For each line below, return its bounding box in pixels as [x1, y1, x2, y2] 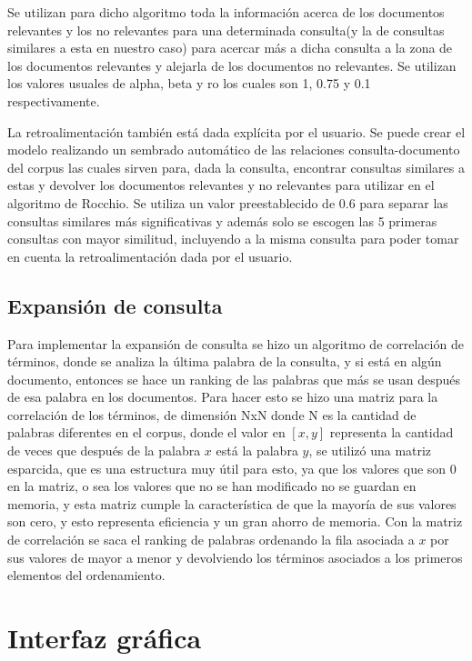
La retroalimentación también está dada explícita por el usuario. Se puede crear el [7, 122, 466, 141]
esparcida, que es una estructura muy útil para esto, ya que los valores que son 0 [7, 458, 457, 477]
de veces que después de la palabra [7, 441, 201, 460]
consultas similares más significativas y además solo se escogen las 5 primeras [7, 211, 437, 230]
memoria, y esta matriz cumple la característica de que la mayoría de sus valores [7, 494, 457, 513]
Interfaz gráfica [7, 619, 202, 656]
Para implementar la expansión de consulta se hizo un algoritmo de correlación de [7, 334, 464, 353]
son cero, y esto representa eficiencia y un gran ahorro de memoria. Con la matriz [7, 512, 463, 531]
